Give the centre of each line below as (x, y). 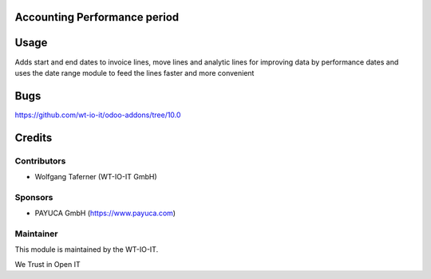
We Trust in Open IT (47, 264)
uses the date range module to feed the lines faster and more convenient (134, 73)
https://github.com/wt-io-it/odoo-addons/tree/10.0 (98, 115)
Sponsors (34, 197)
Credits (34, 138)
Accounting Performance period (97, 17)
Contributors (40, 161)
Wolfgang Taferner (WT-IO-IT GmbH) (96, 176)
